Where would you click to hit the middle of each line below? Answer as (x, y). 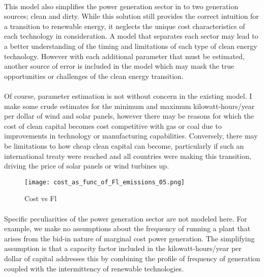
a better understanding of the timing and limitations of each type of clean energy (131, 46)
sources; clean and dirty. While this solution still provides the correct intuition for (131, 16)
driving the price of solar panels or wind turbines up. (87, 166)
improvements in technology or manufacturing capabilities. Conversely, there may (131, 136)
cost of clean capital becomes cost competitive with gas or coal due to (113, 126)
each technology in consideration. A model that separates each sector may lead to (131, 36)
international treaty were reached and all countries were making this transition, (128, 156)
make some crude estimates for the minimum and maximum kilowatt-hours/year (129, 106)
